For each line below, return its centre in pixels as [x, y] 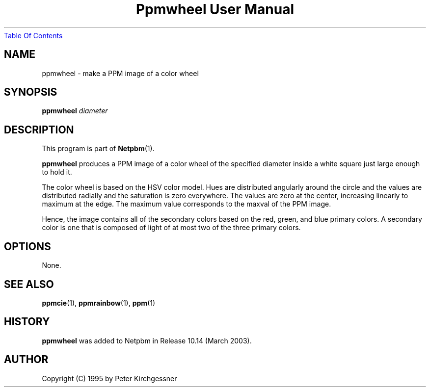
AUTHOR [26, 360]
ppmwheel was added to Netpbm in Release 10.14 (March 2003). [147, 340]
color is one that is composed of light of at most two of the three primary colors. [171, 228]
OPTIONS [27, 246]
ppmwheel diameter [75, 111]
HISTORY [27, 322]
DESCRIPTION [39, 130]
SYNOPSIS [31, 92]
